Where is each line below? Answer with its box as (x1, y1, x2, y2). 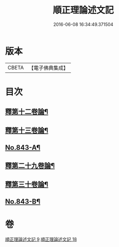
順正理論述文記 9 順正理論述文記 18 (5, 237, 77, 243)
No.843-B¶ (5, 198, 41, 206)
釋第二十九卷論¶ (5, 162, 55, 170)
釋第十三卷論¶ (5, 126, 49, 135)
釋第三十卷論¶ (5, 180, 49, 189)
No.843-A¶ (5, 143, 41, 152)
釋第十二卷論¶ (5, 108, 49, 116)
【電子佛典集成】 (28, 64, 68, 71)
